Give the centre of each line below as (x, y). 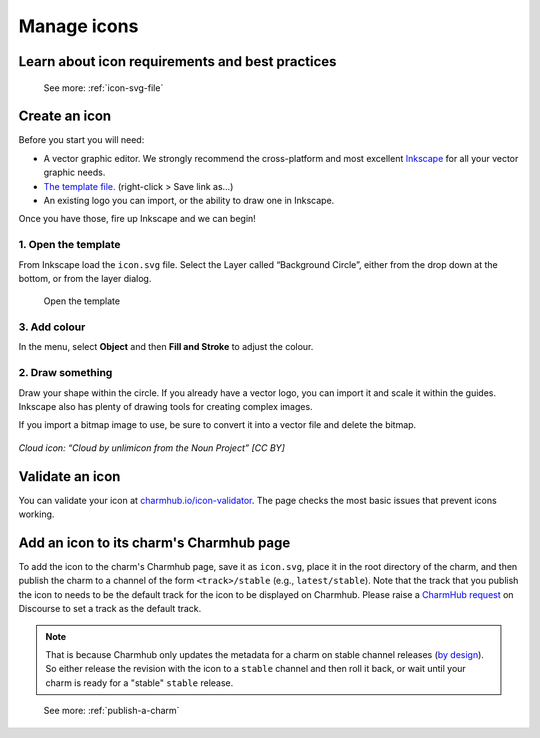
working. (36, 514)
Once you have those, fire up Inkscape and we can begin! (137, 219)
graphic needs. (74, 172)
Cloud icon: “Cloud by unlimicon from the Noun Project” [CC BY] (151, 447)
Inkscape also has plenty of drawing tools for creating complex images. (166, 407)
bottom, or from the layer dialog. (85, 278)
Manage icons (78, 26)
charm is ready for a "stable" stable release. (139, 682)
